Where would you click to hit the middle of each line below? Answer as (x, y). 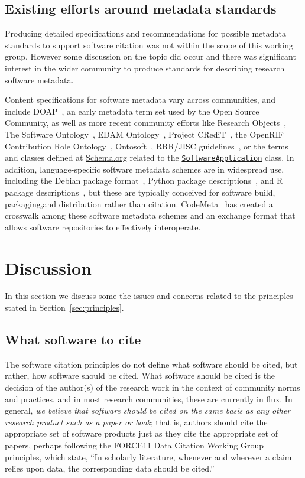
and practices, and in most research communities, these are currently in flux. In (149, 399)
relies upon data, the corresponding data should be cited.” (110, 468)
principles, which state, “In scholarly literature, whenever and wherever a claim (148, 456)
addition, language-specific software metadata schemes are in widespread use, (145, 169)
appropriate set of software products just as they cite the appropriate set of (141, 433)
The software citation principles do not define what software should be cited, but (151, 364)
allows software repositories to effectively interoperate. (103, 227)
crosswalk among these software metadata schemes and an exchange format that (150, 215)
